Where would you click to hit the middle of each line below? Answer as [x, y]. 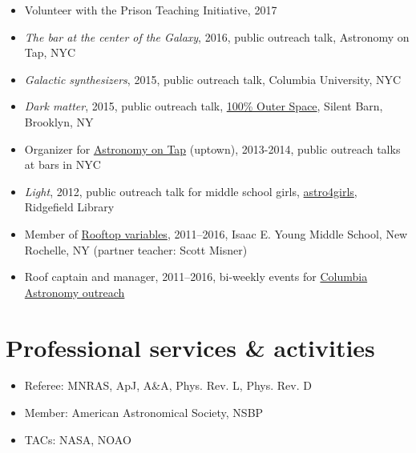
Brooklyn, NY [59, 121]
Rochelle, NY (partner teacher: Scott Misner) [136, 249]
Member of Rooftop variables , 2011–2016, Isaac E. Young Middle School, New [216, 233]
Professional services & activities [190, 347]
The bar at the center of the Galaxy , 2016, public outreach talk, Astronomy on [217, 36]
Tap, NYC [50, 52]
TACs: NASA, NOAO [78, 439]
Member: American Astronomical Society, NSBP [144, 413]
